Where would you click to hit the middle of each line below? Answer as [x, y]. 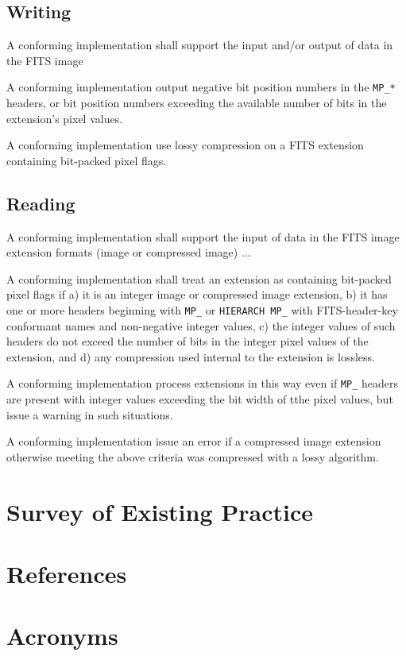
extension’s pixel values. [65, 118]
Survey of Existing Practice [160, 511]
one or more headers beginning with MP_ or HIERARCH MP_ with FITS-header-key [202, 310]
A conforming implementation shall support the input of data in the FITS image [203, 236]
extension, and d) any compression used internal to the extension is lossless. [191, 356]
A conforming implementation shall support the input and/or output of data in [200, 45]
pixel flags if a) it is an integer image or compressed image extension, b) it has [197, 294]
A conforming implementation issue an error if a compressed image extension [194, 441]
